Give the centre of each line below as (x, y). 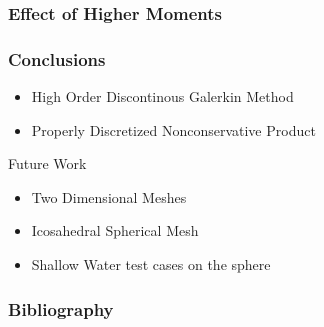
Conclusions (57, 58)
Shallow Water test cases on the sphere (151, 264)
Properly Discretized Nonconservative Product (173, 129)
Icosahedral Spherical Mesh (115, 230)
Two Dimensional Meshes (109, 196)
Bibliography (61, 308)
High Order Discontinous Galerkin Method (162, 96)
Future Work (47, 163)
